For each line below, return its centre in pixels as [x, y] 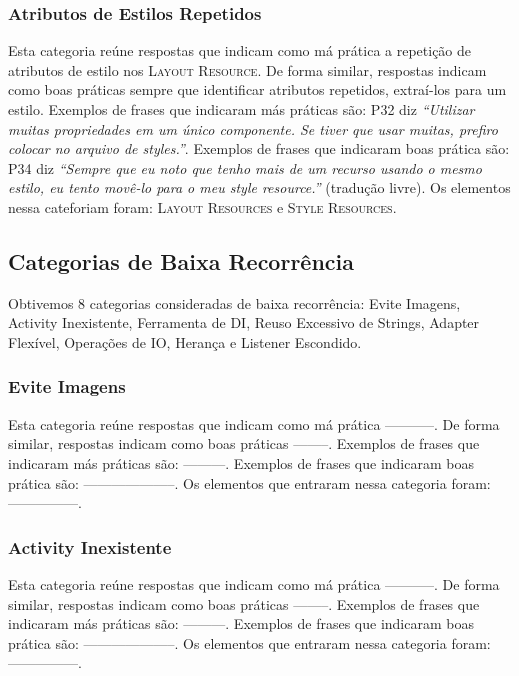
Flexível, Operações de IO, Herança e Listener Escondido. [185, 341]
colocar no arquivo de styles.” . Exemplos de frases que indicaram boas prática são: [259, 148]
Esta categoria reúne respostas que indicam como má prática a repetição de [240, 50]
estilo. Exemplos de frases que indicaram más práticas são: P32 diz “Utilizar [241, 109]
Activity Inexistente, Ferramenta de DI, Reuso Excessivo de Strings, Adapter [244, 322]
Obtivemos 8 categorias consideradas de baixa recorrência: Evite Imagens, [234, 302]
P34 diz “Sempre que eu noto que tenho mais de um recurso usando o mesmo [245, 167]
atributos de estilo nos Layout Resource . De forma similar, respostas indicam [247, 69]
